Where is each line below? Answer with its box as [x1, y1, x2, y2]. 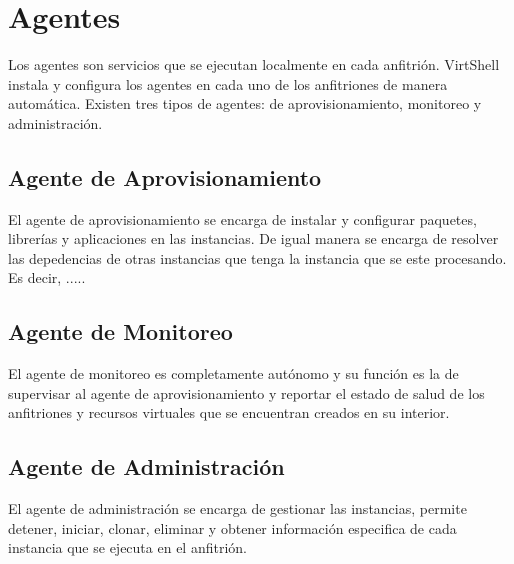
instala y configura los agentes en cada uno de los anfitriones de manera [8, 73, 448, 94]
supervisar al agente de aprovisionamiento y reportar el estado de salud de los [8, 382, 485, 403]
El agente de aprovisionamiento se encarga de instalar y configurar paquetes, [8, 208, 477, 229]
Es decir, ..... [8, 267, 86, 288]
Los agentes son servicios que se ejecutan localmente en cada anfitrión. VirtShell [8, 54, 500, 75]
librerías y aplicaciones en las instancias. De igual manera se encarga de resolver [8, 228, 499, 249]
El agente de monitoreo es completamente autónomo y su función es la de [8, 363, 459, 384]
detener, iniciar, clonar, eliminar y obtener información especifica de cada [8, 517, 457, 538]
